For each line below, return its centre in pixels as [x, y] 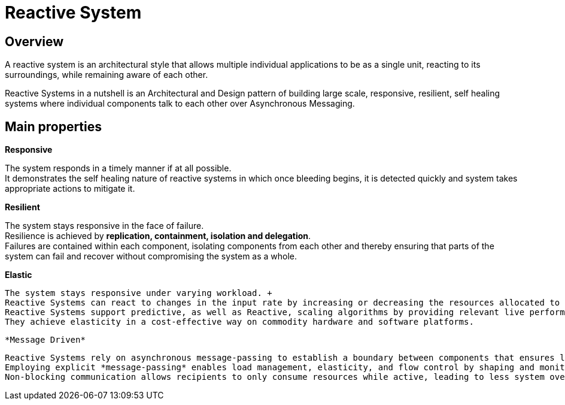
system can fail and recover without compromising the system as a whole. [151, 256]
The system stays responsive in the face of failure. [104, 226]
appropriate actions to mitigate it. [70, 189]
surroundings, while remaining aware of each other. [107, 75]
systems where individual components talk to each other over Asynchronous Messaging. [180, 104]
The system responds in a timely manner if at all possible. [118, 168]
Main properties [54, 126]
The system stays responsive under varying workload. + [139, 293]
